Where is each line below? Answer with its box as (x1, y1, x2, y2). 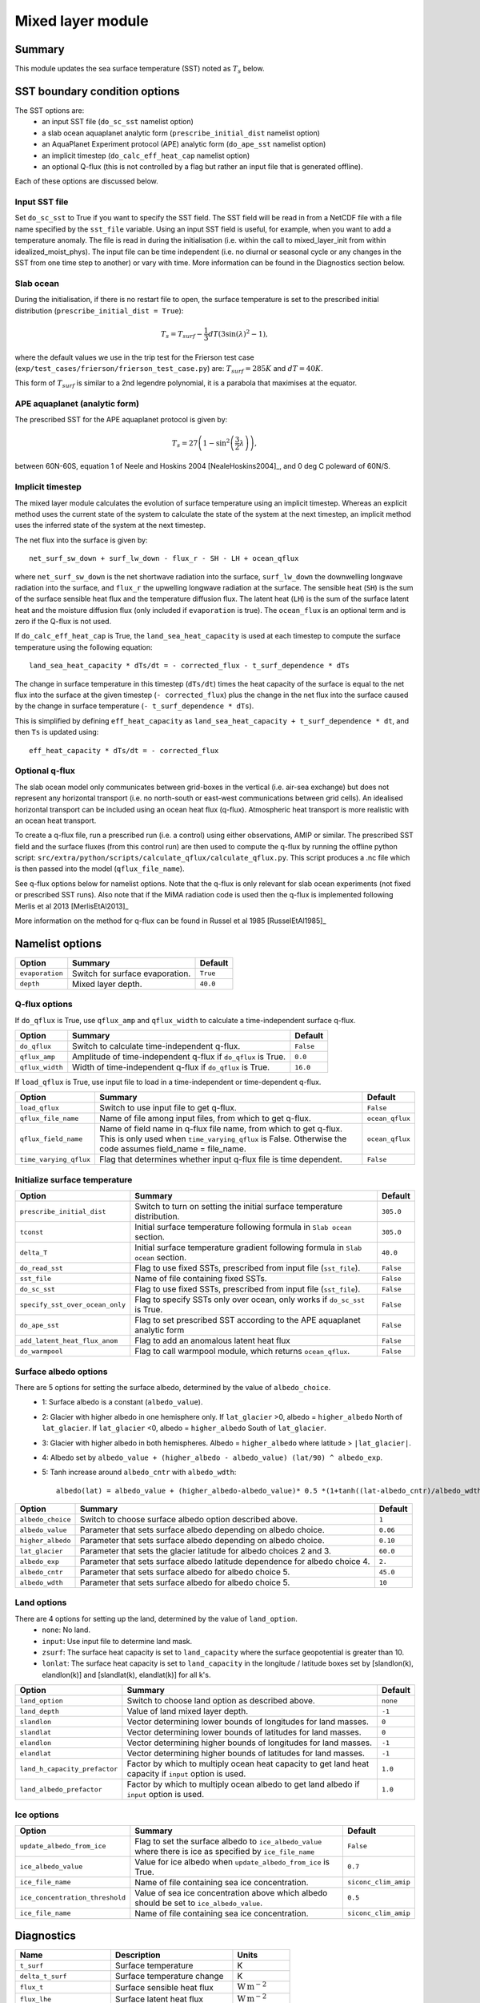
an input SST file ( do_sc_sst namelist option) (42, 117, 194, 127)
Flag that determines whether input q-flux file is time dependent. (99, 1154, 343, 1165)
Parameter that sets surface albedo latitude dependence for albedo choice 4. (79, 1556, 370, 1567)
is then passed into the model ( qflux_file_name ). (14, 864, 185, 873)
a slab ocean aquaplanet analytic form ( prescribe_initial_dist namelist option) (42, 128, 320, 138)
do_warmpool (19, 1347, 63, 1356)
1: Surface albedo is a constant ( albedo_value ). (42, 1397, 203, 1407)
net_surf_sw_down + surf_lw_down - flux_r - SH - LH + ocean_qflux (29, 554, 299, 563)
